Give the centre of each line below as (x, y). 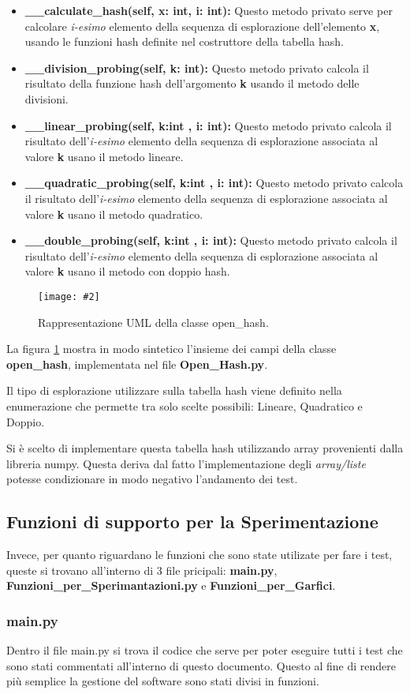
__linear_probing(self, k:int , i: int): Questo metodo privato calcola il (208, 125)
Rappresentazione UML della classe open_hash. (153, 322)
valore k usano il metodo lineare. (104, 156)
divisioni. (47, 98)
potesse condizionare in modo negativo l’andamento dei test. (152, 479)
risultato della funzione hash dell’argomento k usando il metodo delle (192, 83)
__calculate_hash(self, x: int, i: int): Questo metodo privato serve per (209, 10)
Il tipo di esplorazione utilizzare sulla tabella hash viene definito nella (174, 390)
